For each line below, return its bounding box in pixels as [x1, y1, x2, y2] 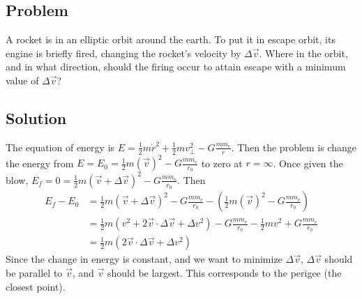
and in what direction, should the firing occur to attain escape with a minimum [6, 59, 346, 74]
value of [6, 72, 39, 87]
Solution [6, 107, 67, 128]
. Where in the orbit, [259, 45, 348, 60]
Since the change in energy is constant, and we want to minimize [6, 252, 282, 266]
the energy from [6, 155, 74, 170]
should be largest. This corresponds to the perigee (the [107, 266, 342, 279]
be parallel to [6, 266, 63, 279]
